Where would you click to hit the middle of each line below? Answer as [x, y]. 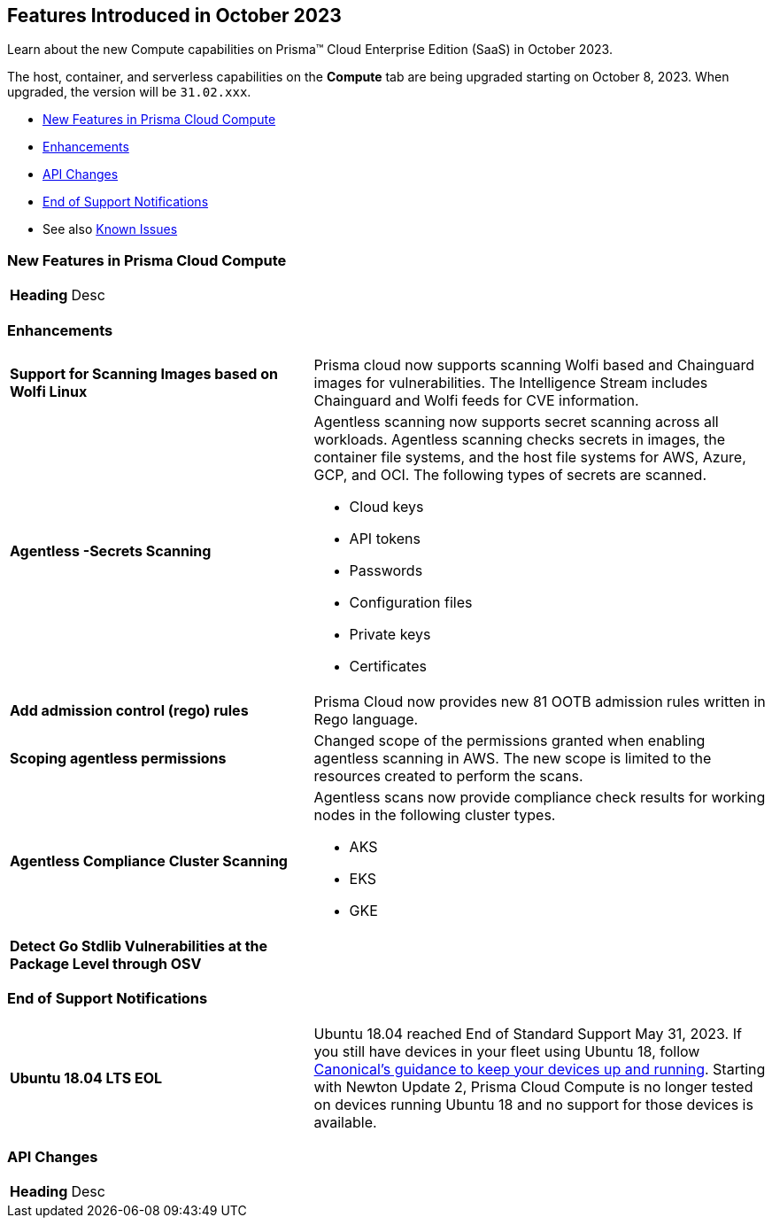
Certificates [388, 666]
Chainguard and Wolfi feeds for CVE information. [476, 400]
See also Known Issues [110, 229]
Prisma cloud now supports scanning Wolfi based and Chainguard [534, 364]
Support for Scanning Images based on [144, 373]
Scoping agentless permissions [118, 758]
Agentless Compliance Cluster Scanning [149, 861]
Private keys [390, 634]
